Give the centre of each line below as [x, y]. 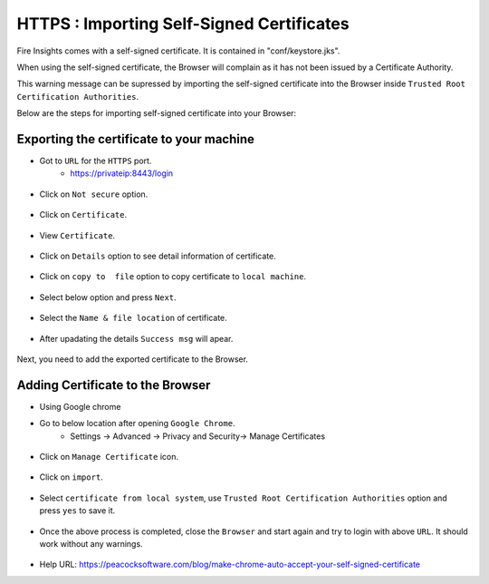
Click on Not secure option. [94, 194]
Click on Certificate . [83, 215]
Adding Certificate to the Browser [114, 385]
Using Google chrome [80, 406]
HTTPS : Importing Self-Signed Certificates [183, 24]
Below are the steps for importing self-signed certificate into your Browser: [157, 113]
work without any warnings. [91, 543]
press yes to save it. [77, 511]
